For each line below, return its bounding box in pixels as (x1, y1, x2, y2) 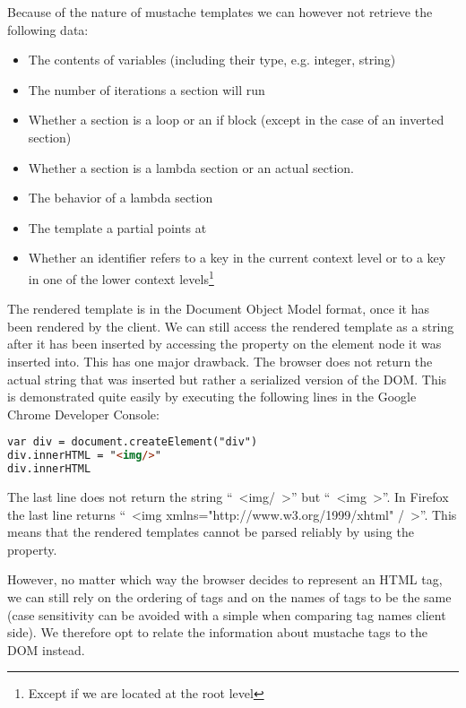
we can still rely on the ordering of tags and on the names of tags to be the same (7, 587, 452, 606)
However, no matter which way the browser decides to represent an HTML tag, (7, 570, 443, 589)
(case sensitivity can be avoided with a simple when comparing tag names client (7, 605, 446, 624)
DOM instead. (7, 640, 85, 659)
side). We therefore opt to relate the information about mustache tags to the (7, 623, 427, 642)
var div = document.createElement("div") (7, 436, 258, 449)
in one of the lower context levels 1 (28, 266, 214, 288)
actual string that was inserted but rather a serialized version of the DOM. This (7, 369, 447, 388)
